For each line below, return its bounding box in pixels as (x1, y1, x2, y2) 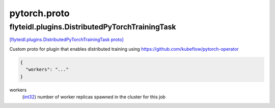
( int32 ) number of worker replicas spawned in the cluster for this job (22, 94, 166, 100)
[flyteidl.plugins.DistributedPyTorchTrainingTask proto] (9, 37, 124, 43)
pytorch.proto (9, 8, 70, 19)
